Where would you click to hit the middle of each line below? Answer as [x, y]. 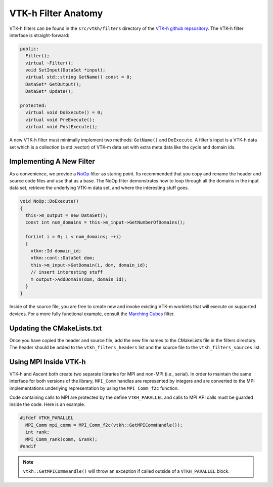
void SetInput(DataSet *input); [65, 70]
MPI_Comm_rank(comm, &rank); [62, 439]
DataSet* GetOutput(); [54, 84]
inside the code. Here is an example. [47, 404]
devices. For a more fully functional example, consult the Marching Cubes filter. [92, 314]
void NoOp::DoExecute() [50, 201]
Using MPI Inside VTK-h [48, 362]
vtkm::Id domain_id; [56, 251]
